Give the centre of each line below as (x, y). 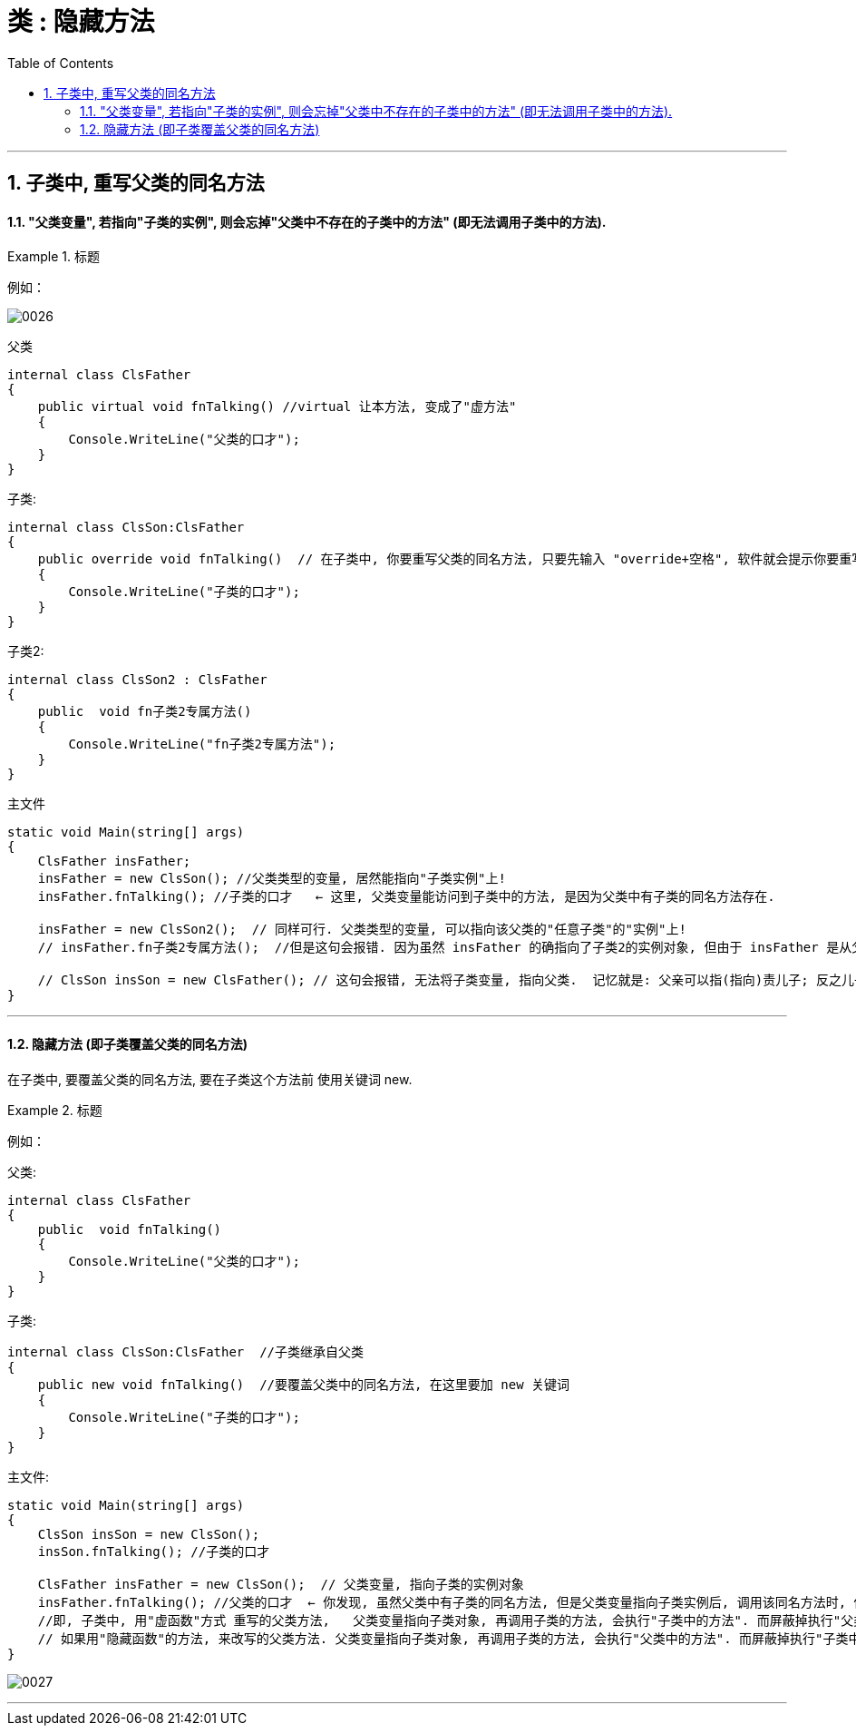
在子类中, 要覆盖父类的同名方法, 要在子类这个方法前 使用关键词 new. (210, 1079)
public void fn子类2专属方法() (145, 712)
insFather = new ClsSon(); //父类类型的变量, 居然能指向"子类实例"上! (272, 879)
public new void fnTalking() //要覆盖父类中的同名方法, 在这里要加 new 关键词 (304, 1384)
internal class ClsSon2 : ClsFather (137, 680)
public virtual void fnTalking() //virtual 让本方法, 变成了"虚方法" (277, 407)
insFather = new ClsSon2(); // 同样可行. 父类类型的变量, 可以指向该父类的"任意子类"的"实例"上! (362, 930)
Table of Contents (61, 63)
